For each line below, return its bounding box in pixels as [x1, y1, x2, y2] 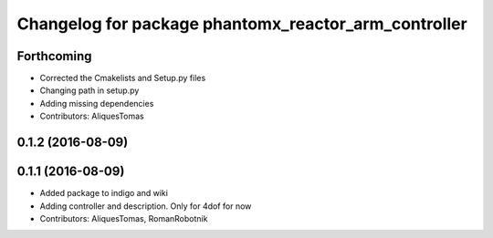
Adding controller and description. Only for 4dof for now [39, 201, 252, 212]
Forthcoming [16, 48, 92, 64]
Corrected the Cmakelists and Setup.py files [39, 73, 206, 84]
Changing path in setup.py [39, 85, 140, 96]
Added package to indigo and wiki [39, 188, 169, 199]
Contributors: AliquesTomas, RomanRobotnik [39, 212, 208, 223]
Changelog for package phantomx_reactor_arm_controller [16, 14, 467, 34]
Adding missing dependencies [39, 98, 154, 109]
